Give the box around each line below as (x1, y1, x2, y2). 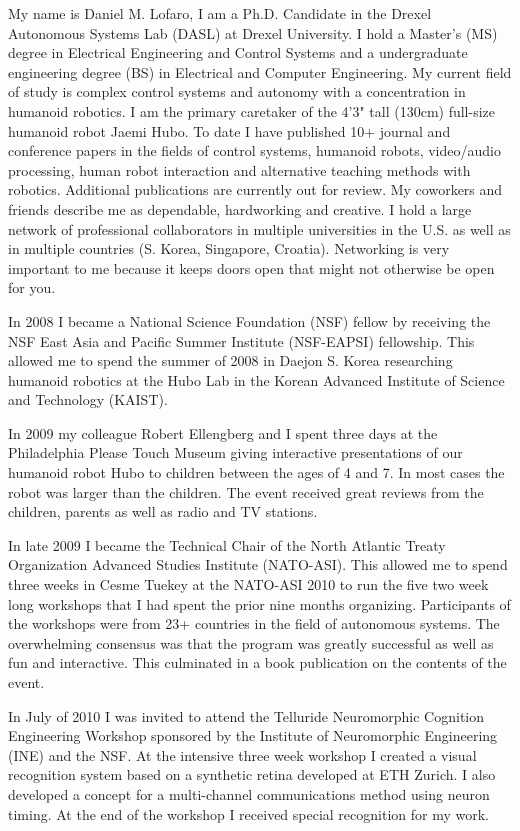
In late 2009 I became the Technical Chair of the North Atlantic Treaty (8, 534, 446, 555)
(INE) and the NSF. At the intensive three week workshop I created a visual (8, 744, 477, 765)
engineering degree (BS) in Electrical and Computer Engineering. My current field (8, 61, 512, 82)
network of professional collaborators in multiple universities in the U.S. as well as (8, 218, 511, 239)
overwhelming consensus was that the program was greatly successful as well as (8, 632, 494, 653)
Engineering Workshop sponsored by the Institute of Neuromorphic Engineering (8, 725, 498, 746)
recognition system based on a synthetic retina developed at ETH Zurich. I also (8, 764, 496, 785)
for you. (8, 277, 56, 298)
